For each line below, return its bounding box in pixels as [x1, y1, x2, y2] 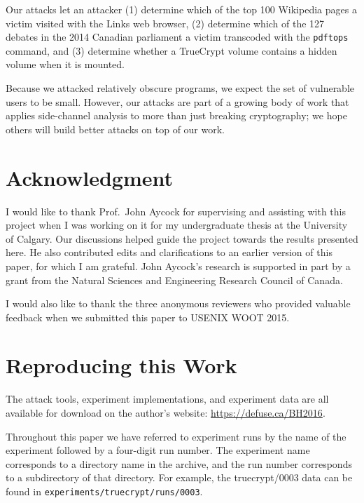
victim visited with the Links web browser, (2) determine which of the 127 [6, 15, 325, 30]
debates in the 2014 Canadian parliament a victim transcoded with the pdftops [6, 29, 349, 44]
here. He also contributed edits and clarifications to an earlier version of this [6, 245, 332, 260]
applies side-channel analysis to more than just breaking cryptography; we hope [6, 108, 347, 123]
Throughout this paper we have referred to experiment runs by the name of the [6, 429, 346, 443]
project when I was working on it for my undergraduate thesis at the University [6, 217, 348, 232]
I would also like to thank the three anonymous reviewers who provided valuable [6, 296, 351, 311]
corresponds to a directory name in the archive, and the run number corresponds [6, 456, 352, 471]
